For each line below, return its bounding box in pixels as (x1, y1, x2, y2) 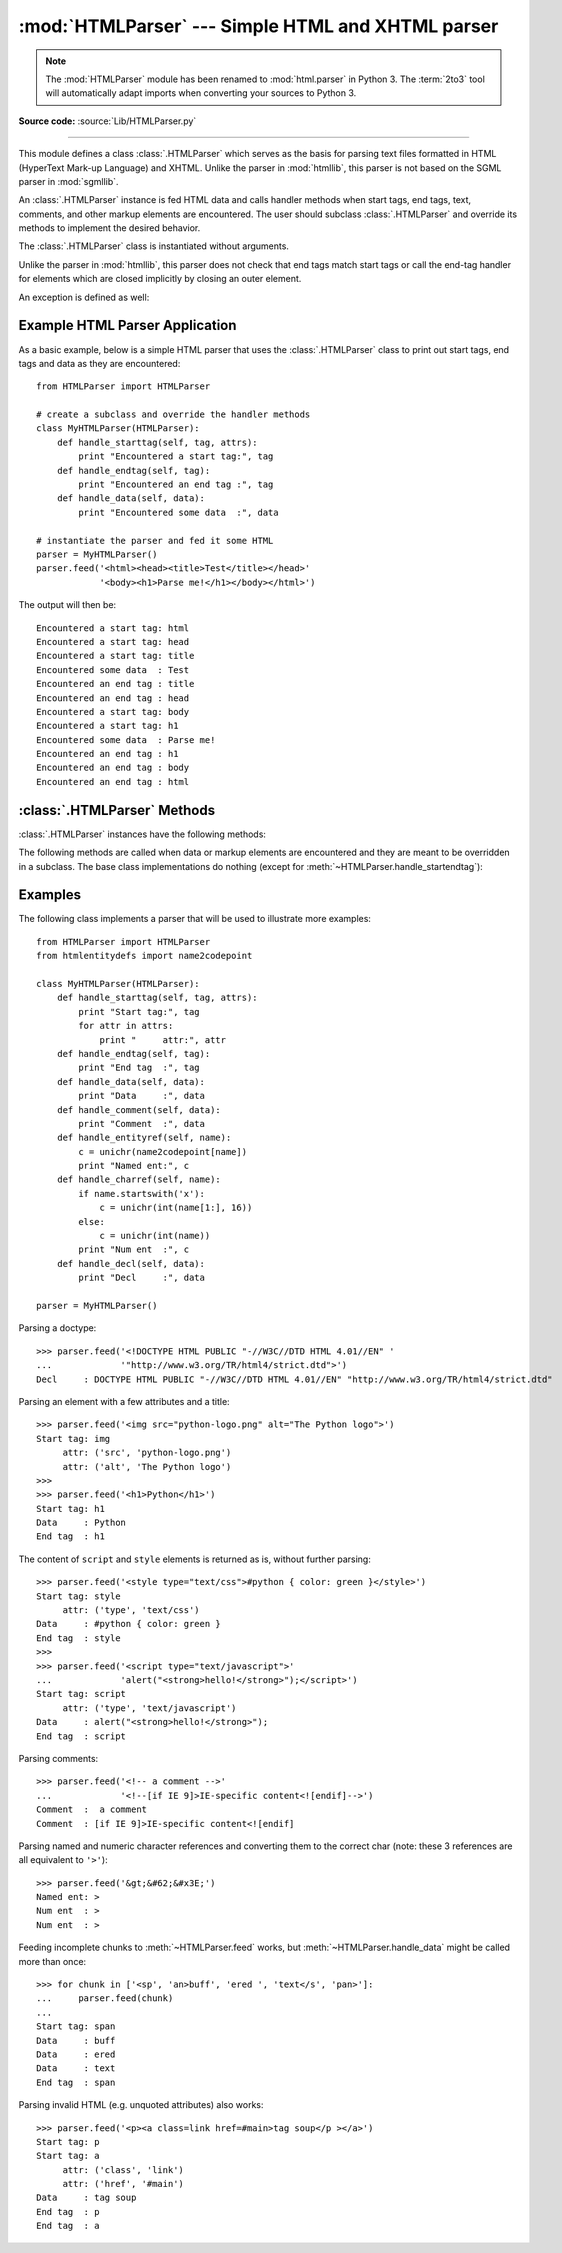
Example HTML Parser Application (18, 317, 237, 334)
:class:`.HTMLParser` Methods (18, 801, 215, 819)
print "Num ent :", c (78, 1244, 190, 1255)
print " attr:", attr (99, 1034, 227, 1045)
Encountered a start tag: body (36, 706, 190, 717)
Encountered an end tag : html (36, 776, 190, 787)
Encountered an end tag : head (36, 692, 190, 704)
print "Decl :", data (78, 1272, 205, 1284)
